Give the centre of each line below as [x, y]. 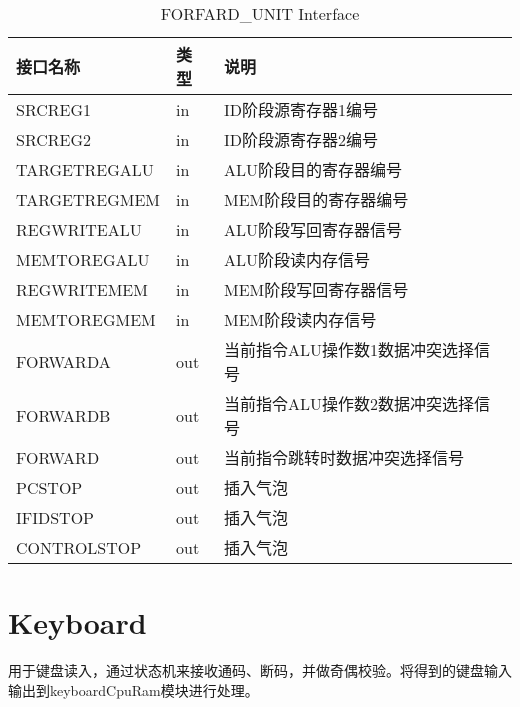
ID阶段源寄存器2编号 [300, 139]
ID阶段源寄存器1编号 [300, 109]
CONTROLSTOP [79, 547]
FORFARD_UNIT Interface [260, 13]
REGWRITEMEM [82, 289]
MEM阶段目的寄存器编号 [316, 199]
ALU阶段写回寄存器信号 [312, 229]
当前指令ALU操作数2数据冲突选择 [348, 403]
